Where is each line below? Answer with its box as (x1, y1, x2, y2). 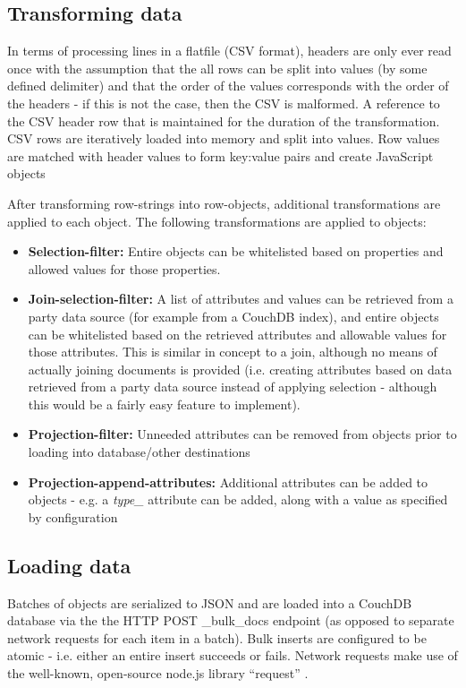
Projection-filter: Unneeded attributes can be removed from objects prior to (28, 425, 457, 443)
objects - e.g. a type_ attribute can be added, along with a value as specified (28, 490, 448, 509)
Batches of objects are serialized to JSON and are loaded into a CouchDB (7, 593, 412, 612)
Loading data (7, 551, 131, 579)
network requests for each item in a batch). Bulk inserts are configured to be (7, 628, 427, 647)
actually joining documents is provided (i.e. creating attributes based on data (28, 359, 453, 378)
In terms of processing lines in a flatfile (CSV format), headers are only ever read (7, 41, 452, 60)
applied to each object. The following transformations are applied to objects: (7, 211, 427, 230)
